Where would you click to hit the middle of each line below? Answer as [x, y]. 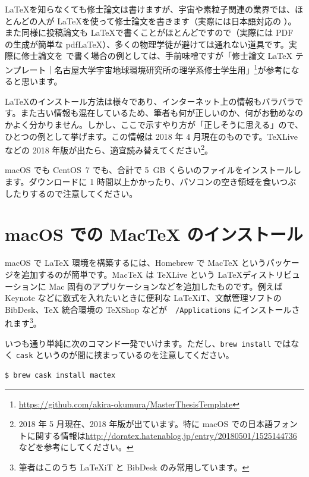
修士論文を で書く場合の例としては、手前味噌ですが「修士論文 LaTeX [157, 56]
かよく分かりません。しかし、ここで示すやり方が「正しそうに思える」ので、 [154, 124]
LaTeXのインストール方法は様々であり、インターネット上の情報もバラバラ [150, 101]
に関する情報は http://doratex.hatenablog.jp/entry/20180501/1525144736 [162, 435]
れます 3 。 [23, 322]
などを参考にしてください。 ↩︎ [76, 447]
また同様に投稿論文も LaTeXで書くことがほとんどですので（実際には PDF [149, 32]
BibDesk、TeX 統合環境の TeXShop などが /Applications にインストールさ [152, 309]
